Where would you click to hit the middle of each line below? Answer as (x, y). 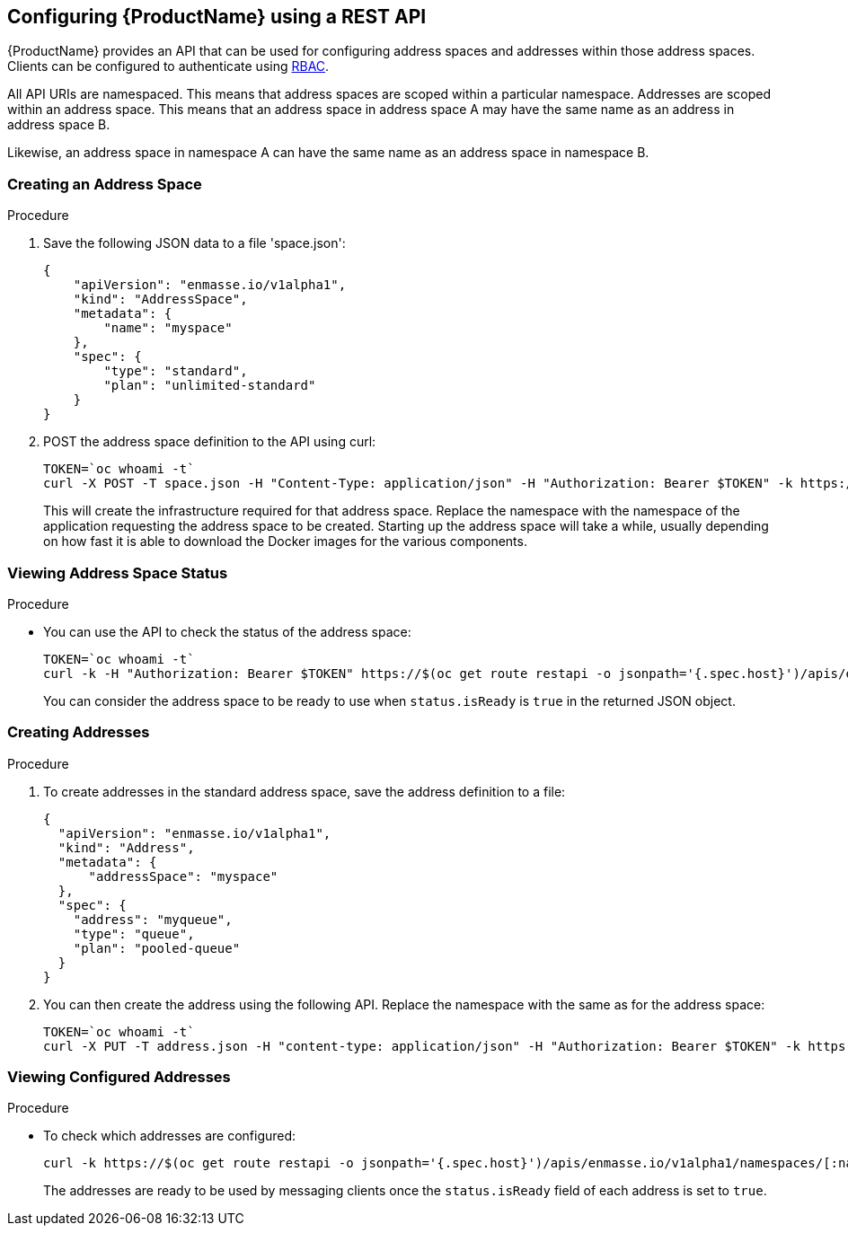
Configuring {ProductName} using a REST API (217, 17)
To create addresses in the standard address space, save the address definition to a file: (305, 791)
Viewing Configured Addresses (119, 1077)
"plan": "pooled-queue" (157, 948)
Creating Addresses (79, 732)
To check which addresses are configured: (170, 1136)
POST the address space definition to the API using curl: (210, 442)
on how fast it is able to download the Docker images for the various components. (285, 542)
